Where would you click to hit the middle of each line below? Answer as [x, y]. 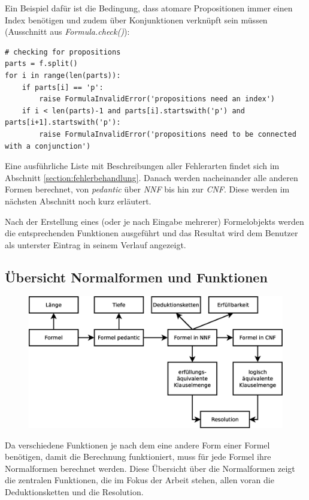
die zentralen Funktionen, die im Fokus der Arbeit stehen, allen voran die [140, 480]
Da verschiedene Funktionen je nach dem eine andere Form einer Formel [137, 445]
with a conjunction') [48, 146]
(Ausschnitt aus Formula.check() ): [67, 31]
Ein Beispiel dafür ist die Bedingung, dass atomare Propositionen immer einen [149, 8]
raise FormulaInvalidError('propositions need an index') [157, 99]
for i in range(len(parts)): [63, 75]
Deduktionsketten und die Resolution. [74, 491]
